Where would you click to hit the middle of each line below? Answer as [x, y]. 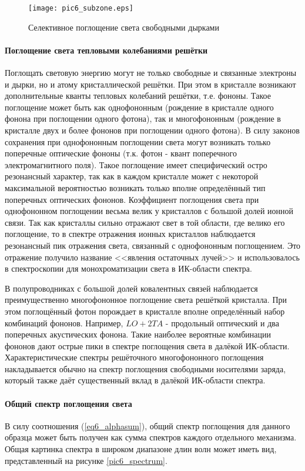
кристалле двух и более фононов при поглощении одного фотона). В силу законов [152, 130]
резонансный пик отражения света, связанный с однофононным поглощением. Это [153, 245]
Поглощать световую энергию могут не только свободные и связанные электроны [151, 73]
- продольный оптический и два [222, 323]
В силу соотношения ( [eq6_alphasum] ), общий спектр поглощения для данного [148, 425]
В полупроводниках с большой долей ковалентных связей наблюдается [131, 288]
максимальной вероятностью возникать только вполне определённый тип [135, 187]
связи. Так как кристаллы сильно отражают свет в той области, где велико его [145, 222]
